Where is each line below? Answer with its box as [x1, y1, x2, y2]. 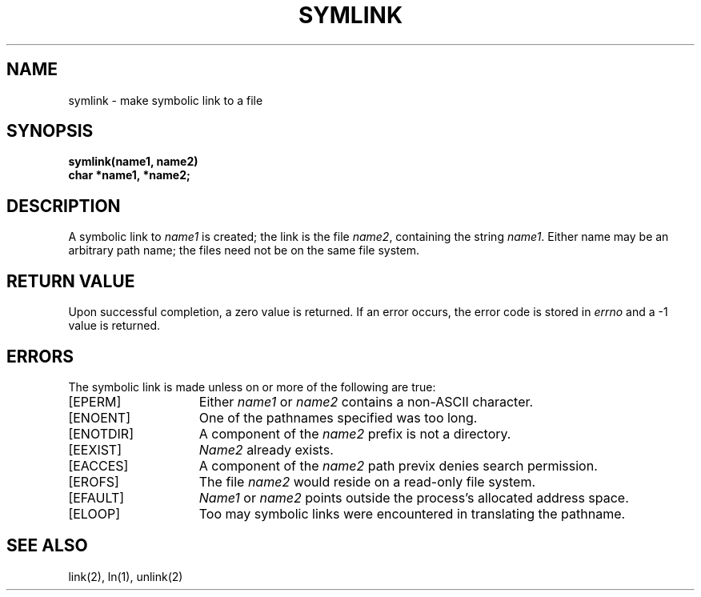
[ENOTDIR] [68, 425, 134, 442]
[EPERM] [68, 393, 122, 410]
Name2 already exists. [198, 441, 334, 458]
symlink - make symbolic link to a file [68, 93, 263, 107]
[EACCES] [68, 457, 129, 474]
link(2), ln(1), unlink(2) [68, 569, 183, 583]
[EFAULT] [68, 489, 125, 506]
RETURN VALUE [6, 270, 135, 291]
